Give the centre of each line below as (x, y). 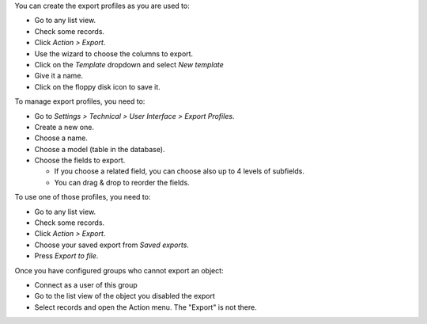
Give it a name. (59, 76)
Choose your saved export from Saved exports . (112, 245)
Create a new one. (64, 127)
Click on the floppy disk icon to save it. (98, 86)
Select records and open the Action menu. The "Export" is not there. (145, 307)
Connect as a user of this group (86, 284)
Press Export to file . (66, 256)
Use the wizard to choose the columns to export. (114, 53)
